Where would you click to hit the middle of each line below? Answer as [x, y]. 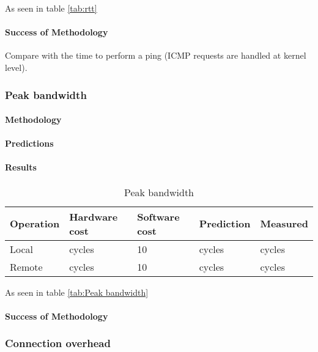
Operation [35, 224]
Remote [26, 266]
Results [21, 167]
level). [16, 67]
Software [158, 216]
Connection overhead [58, 343]
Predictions [29, 143]
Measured [284, 224]
